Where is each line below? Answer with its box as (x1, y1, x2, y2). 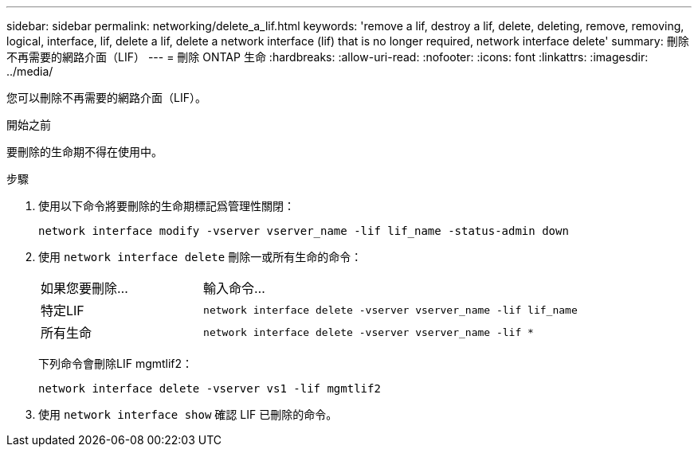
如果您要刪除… (41, 280, 128, 296)
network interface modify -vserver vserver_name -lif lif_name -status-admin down (38, 225, 569, 237)
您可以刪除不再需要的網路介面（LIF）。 (6, 91, 206, 104)
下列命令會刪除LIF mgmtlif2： (38, 357, 194, 370)
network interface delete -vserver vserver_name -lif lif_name (203, 303, 578, 316)
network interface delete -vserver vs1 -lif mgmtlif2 (38, 382, 381, 395)
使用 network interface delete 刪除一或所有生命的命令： (38, 250, 363, 264)
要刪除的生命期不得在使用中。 (6, 145, 163, 158)
